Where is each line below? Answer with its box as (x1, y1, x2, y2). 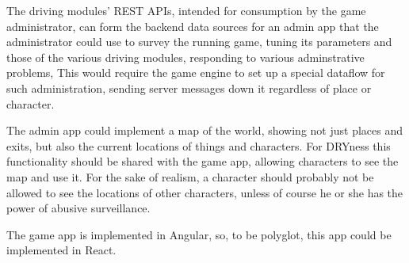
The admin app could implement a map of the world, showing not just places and (6, 122, 403, 139)
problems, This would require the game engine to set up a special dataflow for (6, 64, 385, 81)
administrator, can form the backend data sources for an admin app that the (6, 17, 379, 34)
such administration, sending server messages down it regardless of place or (6, 79, 372, 96)
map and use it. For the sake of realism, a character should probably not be (6, 168, 374, 185)
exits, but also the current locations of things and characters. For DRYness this (6, 137, 391, 154)
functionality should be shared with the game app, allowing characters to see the (6, 153, 399, 170)
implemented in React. (6, 242, 117, 258)
